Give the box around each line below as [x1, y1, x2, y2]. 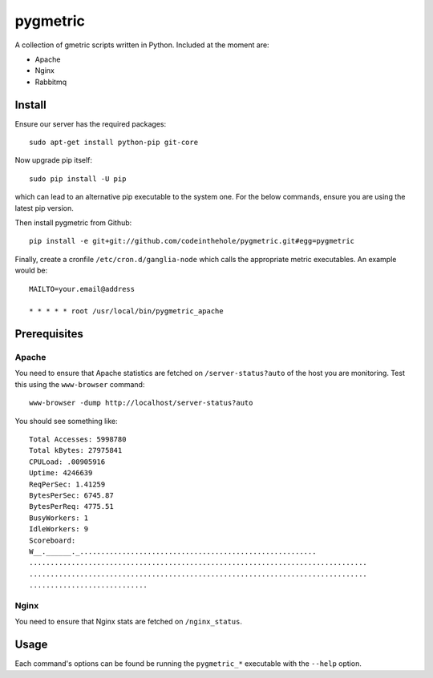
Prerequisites [14, 327, 83, 341]
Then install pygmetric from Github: [14, 217, 132, 228]
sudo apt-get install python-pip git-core [29, 138, 199, 147]
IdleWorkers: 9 [29, 525, 89, 534]
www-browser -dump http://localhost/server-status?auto [29, 398, 253, 408]
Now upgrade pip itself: [14, 155, 92, 165]
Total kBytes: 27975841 [29, 446, 123, 455]
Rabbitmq [34, 77, 67, 87]
